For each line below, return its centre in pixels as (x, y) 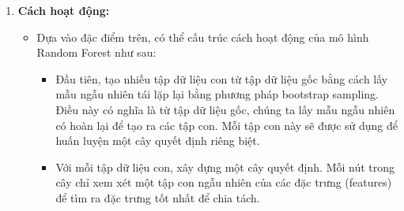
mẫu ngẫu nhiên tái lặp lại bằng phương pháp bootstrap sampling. (217, 94)
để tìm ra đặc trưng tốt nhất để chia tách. (158, 197)
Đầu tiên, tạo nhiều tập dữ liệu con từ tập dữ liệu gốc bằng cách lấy (222, 78)
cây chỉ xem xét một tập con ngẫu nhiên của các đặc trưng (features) (224, 182)
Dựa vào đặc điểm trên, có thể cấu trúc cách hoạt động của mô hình (203, 37)
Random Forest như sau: (96, 52)
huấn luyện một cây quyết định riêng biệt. (158, 141)
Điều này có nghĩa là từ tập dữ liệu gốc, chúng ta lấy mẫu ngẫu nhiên (225, 109)
